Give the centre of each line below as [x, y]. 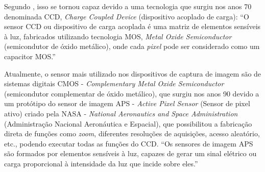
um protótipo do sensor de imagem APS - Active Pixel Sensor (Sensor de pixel [127, 103]
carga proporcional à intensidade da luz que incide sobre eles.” [101, 163]
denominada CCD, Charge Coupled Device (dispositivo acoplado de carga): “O [127, 16]
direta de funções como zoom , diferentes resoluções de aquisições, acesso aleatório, [132, 133]
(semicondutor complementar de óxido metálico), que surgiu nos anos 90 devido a [132, 93]
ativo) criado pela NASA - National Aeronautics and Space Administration [121, 113]
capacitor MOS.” [30, 56]
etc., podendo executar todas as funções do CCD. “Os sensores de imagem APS [129, 143]
